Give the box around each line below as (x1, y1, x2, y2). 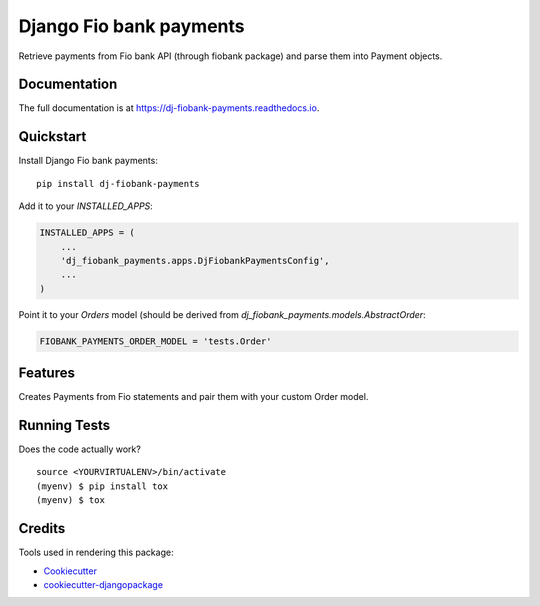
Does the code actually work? (18, 443, 142, 455)
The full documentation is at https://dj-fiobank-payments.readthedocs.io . (18, 102, 320, 114)
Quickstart (18, 128, 87, 145)
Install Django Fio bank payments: (18, 155, 159, 167)
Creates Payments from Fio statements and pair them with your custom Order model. (18, 391, 369, 403)
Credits (18, 520, 66, 537)
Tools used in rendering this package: (18, 546, 174, 559)
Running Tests (18, 416, 110, 434)
